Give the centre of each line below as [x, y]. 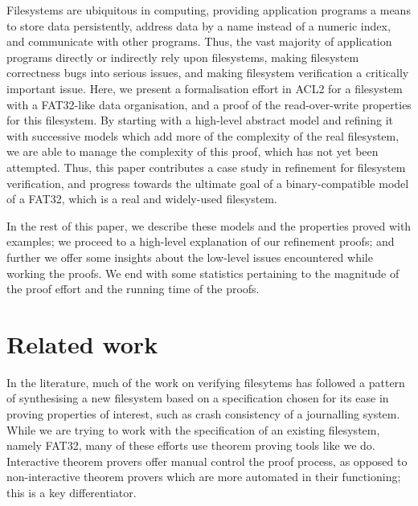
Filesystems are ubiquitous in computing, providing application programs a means [209, 10]
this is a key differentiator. [72, 492]
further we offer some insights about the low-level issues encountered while [190, 257]
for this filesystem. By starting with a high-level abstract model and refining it [200, 120]
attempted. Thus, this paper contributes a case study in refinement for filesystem [206, 167]
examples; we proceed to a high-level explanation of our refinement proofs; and [201, 241]
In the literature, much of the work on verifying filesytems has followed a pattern [206, 382]
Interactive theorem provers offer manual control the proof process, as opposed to [207, 461]
